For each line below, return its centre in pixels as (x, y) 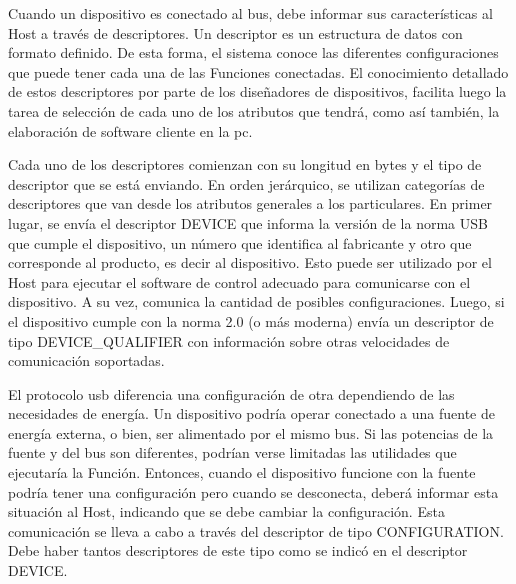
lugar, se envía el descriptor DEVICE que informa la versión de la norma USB (248, 222)
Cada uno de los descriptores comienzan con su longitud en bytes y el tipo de (245, 164)
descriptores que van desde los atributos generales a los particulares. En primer (250, 203)
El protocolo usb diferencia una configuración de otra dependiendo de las (231, 393)
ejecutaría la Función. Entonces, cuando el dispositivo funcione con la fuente (242, 472)
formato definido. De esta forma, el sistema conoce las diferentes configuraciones (253, 52)
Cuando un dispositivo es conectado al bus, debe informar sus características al (250, 13)
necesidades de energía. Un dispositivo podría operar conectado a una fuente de (251, 413)
